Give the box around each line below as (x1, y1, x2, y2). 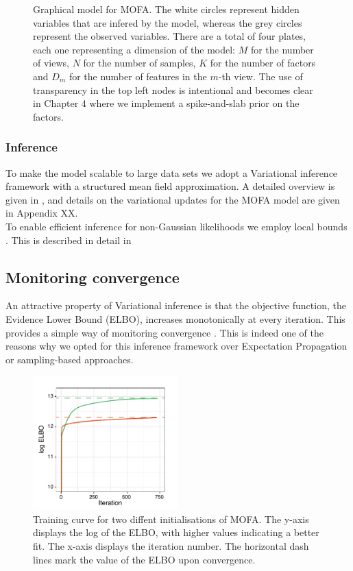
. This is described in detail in (5, 232, 132, 247)
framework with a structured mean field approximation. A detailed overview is (5, 179, 335, 193)
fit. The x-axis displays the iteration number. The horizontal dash (33, 538, 309, 552)
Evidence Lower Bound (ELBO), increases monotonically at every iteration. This (5, 311, 345, 326)
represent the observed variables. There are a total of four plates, (33, 29, 306, 43)
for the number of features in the (69, 69, 207, 83)
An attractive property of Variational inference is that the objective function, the (5, 298, 346, 313)
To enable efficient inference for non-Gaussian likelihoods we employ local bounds (5, 219, 348, 233)
